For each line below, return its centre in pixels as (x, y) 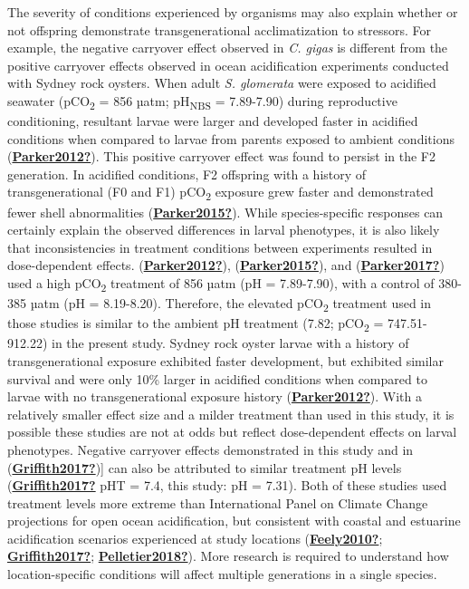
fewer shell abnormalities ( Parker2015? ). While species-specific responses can (225, 212)
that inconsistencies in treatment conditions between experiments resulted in (220, 247)
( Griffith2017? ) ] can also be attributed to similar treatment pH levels (205, 467)
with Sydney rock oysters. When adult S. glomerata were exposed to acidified (222, 83)
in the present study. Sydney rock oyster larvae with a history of (230, 343)
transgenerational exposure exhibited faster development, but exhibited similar (225, 360)
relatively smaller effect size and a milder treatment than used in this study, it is (231, 414)
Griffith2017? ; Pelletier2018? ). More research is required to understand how (228, 556)
